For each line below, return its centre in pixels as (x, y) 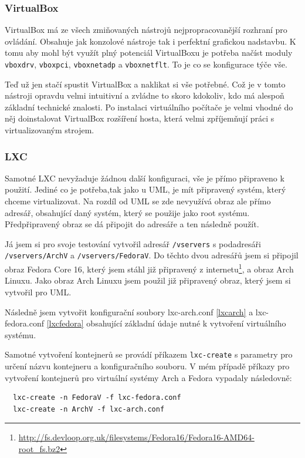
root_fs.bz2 (39, 448)
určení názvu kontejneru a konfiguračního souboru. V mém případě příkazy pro (147, 366)
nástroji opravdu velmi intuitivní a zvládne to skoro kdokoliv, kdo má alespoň (145, 95)
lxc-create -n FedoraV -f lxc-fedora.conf (97, 398)
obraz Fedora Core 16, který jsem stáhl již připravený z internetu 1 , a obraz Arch (149, 268)
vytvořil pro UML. (38, 292)
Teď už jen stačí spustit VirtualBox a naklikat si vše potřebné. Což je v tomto (145, 84)
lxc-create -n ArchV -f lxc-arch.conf (89, 409)
